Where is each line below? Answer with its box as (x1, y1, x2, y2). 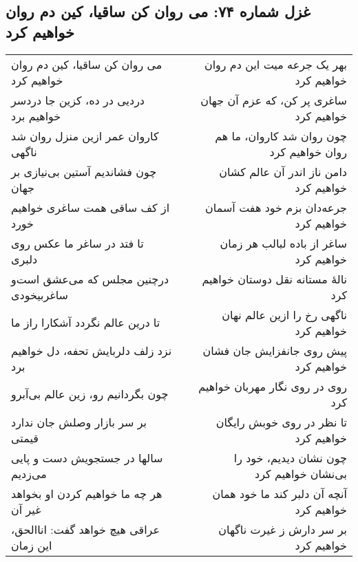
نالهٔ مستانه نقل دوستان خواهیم (202, 270, 347, 287)
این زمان (11, 537, 52, 553)
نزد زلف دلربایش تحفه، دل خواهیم (11, 342, 172, 358)
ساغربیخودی (11, 286, 68, 303)
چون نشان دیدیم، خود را (233, 449, 347, 466)
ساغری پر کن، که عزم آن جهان (200, 91, 347, 108)
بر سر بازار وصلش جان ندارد (11, 413, 147, 430)
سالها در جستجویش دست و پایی (11, 449, 163, 466)
